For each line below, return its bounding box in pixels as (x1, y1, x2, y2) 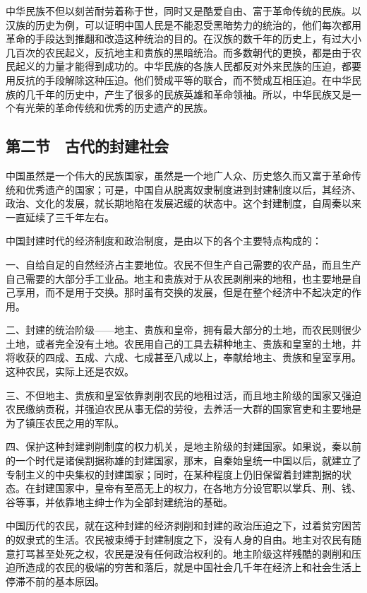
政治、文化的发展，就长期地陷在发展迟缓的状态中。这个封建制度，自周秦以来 (6, 196, 361, 211)
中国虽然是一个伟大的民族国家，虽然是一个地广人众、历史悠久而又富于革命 (6, 168, 351, 182)
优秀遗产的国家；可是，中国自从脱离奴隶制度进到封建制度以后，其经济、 (25, 182, 361, 196)
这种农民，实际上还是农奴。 (6, 364, 134, 379)
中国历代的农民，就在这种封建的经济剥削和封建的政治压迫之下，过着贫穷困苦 (6, 518, 361, 533)
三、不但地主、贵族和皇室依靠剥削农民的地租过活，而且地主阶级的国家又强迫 (6, 387, 361, 402)
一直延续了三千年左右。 (6, 209, 114, 224)
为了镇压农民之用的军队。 (6, 415, 124, 430)
